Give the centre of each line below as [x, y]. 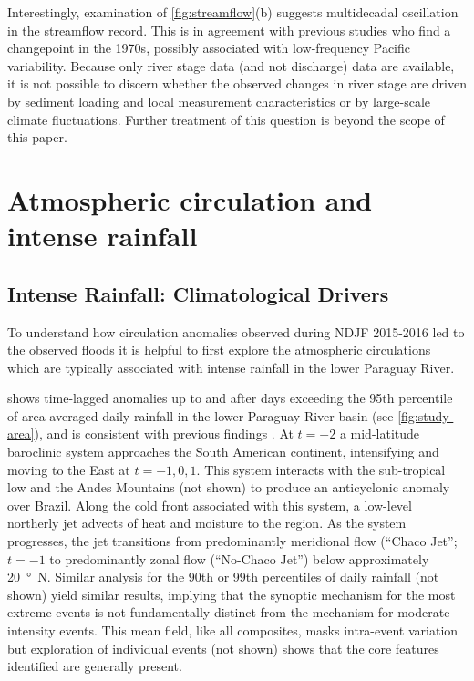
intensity [31, 630]
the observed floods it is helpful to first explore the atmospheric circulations [219, 350]
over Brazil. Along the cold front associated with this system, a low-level [210, 505]
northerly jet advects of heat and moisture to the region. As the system [207, 523]
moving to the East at [69, 469]
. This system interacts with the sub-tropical [321, 469]
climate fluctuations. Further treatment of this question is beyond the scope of [226, 119]
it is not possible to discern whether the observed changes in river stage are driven [237, 83]
